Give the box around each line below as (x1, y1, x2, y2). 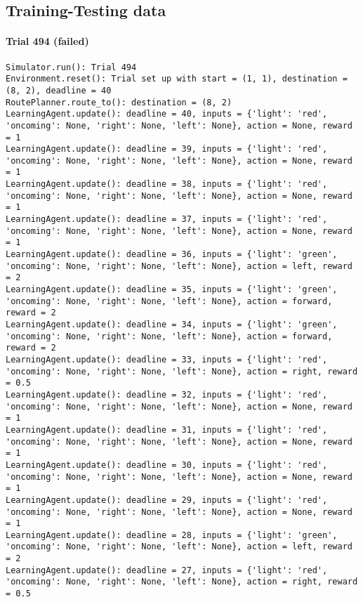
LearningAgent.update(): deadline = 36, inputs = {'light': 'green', (6, 249, 338, 260)
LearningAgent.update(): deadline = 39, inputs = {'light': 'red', (6, 144, 328, 155)
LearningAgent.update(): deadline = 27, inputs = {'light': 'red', (6, 565, 328, 575)
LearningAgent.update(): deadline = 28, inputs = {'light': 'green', (6, 530, 338, 540)
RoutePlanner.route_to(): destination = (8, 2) (6, 97, 232, 107)
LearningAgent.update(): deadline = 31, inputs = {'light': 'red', (6, 424, 328, 435)
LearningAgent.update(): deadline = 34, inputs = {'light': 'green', (6, 320, 338, 330)
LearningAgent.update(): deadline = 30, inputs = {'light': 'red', (6, 459, 328, 470)
